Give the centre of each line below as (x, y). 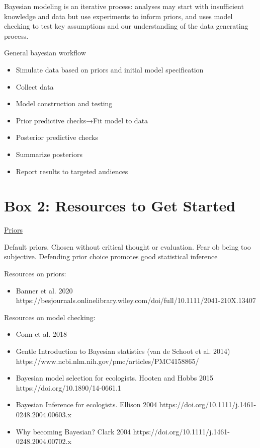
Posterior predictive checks (57, 137)
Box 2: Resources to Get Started (120, 206)
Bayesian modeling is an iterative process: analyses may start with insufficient (124, 6)
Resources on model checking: (50, 317)
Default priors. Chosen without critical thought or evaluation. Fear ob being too (127, 246)
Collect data (35, 86)
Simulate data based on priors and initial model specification (110, 69)
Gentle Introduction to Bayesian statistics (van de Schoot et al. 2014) (123, 351)
